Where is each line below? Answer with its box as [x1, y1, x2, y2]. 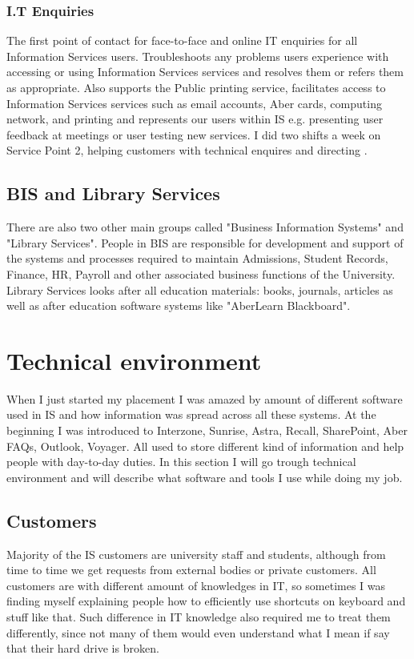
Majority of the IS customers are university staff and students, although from [6, 545, 386, 562]
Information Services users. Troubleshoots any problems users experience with [6, 47, 389, 64]
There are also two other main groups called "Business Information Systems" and [6, 219, 404, 235]
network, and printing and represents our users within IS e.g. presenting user [6, 111, 384, 127]
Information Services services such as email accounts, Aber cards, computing [6, 94, 382, 111]
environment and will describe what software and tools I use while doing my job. [6, 468, 403, 485]
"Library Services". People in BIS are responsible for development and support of [6, 234, 404, 251]
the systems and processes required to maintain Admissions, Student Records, [6, 250, 388, 267]
